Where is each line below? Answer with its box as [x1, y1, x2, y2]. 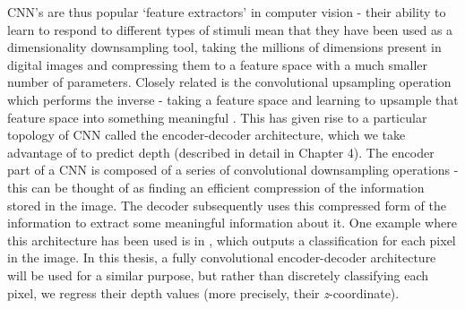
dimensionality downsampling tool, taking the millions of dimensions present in [7, 38, 442, 56]
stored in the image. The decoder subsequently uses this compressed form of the [7, 195, 446, 214]
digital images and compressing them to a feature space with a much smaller [7, 55, 428, 73]
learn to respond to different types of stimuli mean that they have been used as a [7, 20, 453, 39]
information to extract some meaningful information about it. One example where [7, 213, 457, 232]
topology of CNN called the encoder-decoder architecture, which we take [7, 125, 406, 144]
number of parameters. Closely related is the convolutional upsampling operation [7, 73, 452, 91]
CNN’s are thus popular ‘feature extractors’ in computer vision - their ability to [7, 3, 446, 21]
